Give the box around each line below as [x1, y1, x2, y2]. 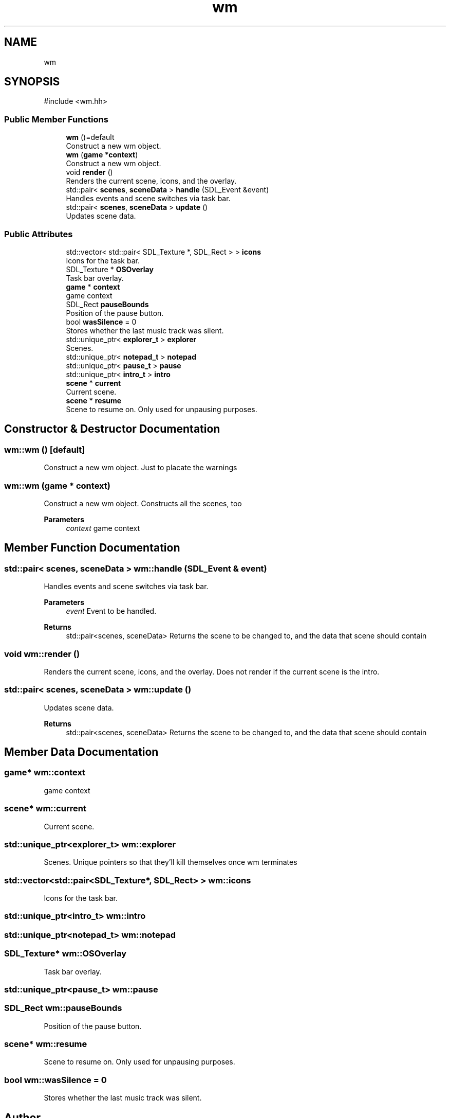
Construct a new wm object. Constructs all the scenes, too [44, 499, 242, 508]
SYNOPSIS [4, 75, 60, 88]
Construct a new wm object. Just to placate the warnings [44, 463, 237, 472]
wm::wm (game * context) [4, 480, 110, 491]
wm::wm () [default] [4, 444, 85, 455]
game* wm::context [4, 767, 86, 778]
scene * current [66, 378, 121, 387]
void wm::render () [4, 648, 80, 659]
